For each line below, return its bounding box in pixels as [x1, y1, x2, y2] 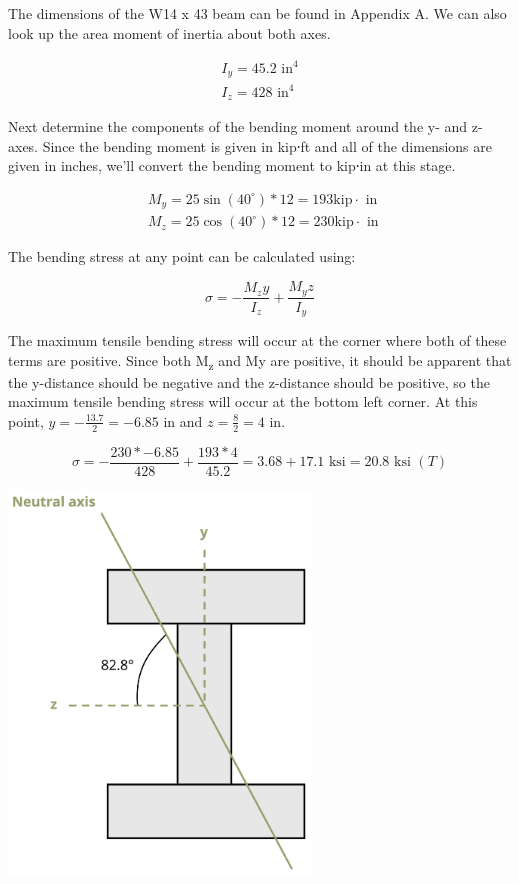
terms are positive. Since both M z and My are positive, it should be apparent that [8, 349, 512, 373]
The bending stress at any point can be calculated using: [8, 246, 356, 267]
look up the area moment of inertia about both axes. [8, 22, 331, 43]
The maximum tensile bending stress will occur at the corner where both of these [8, 329, 507, 350]
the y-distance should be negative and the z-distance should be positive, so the [8, 371, 490, 392]
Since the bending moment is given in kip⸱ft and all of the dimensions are [42, 135, 492, 156]
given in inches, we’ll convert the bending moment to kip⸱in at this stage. [8, 155, 456, 176]
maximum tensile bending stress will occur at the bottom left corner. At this [8, 391, 478, 412]
